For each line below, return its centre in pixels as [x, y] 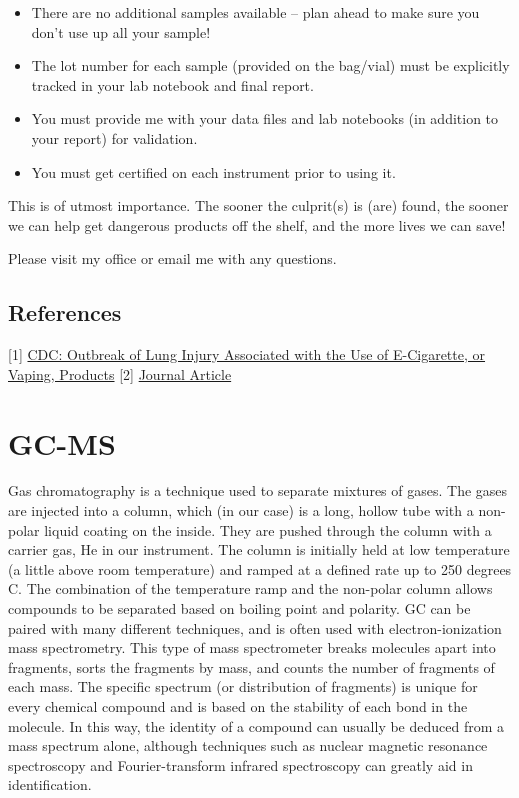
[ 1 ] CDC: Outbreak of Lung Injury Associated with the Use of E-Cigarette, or [247, 354]
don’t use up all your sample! [121, 31]
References [65, 312]
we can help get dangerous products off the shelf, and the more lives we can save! [257, 224]
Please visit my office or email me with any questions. [172, 258]
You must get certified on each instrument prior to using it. [213, 171]
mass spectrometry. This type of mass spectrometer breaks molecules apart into [252, 647]
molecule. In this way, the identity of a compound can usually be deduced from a [256, 725]
